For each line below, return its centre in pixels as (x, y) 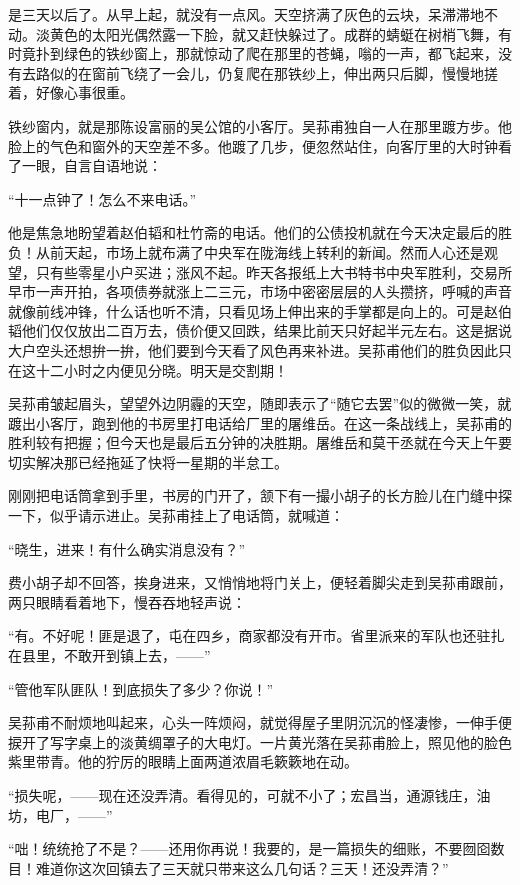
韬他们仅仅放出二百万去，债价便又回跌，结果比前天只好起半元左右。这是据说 (260, 330)
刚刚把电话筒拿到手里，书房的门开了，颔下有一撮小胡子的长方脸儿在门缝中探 (260, 495)
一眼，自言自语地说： (91, 165)
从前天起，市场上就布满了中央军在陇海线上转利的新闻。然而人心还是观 (266, 251)
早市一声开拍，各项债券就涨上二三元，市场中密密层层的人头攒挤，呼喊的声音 (260, 291)
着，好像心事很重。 (71, 92)
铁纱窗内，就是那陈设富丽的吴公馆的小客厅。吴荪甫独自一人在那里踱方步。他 (260, 125)
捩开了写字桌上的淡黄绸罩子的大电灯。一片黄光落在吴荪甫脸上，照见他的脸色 (260, 741)
